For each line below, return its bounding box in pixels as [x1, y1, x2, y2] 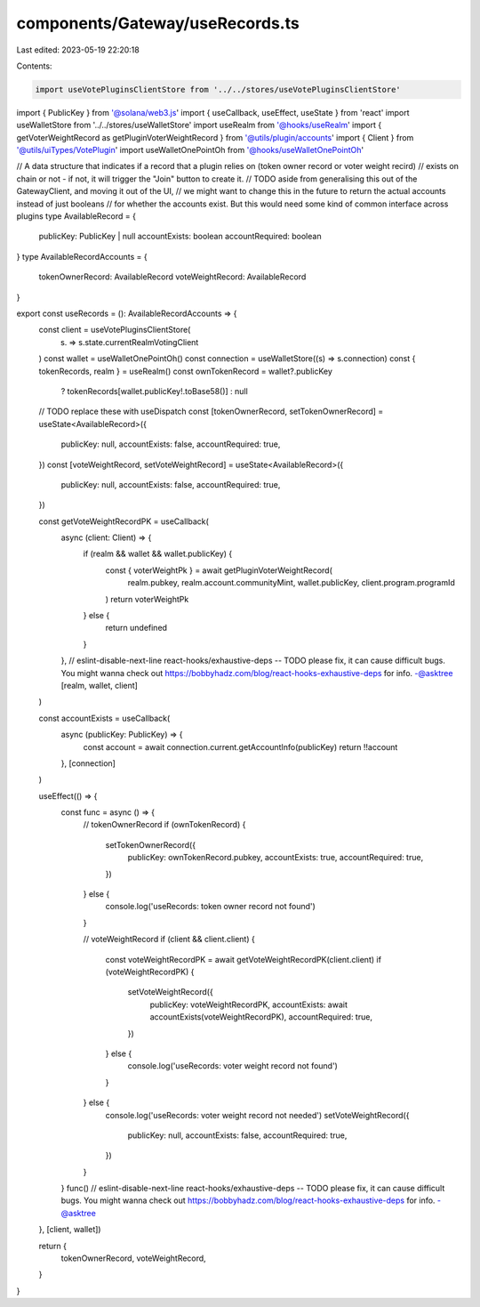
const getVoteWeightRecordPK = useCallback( [38, 516, 209, 527]
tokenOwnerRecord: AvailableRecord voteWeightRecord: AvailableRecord [38, 271, 307, 282]
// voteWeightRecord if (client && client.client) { [83, 934, 255, 945]
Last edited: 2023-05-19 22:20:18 [16, 44, 140, 55]
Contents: [16, 61, 52, 71]
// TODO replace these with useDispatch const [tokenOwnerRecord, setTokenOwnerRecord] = [38, 406, 384, 417]
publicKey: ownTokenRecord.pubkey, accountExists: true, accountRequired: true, [127, 852, 424, 863]
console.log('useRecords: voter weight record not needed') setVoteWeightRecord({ [105, 1109, 410, 1120]
